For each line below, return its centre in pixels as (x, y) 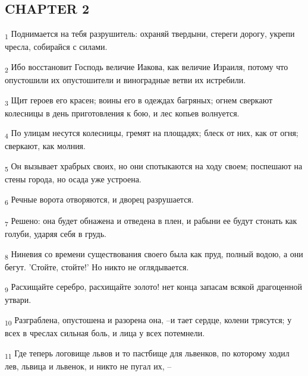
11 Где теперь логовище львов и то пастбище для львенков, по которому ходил (147, 353)
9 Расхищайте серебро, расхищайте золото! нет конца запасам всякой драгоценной (153, 287)
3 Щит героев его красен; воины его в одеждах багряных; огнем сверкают (139, 100)
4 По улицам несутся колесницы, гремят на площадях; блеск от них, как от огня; (152, 134)
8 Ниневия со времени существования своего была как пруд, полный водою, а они (154, 254)
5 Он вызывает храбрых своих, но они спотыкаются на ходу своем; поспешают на (154, 167)
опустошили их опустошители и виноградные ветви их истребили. (125, 80)
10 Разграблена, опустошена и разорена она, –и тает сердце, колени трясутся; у (148, 320)
